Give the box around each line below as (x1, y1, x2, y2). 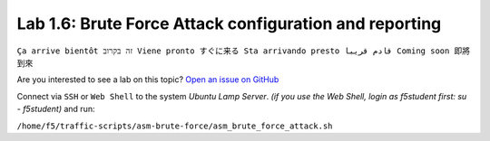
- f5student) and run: (16, 104, 95, 115)
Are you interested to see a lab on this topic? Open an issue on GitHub (16, 74, 279, 85)
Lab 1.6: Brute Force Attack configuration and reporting (16, 14, 442, 33)
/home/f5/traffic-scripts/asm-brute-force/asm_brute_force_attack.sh (16, 120, 333, 131)
